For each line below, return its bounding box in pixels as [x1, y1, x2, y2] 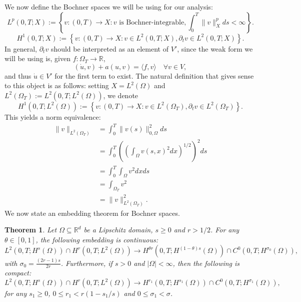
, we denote [103, 90, 138, 100]
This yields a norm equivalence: [4, 111, 101, 122]
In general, [4, 43, 37, 54]
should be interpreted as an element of [50, 43, 168, 54]
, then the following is [172, 257, 240, 268]
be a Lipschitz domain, [83, 224, 153, 235]
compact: [4, 267, 31, 278]
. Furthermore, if [60, 257, 112, 268]
